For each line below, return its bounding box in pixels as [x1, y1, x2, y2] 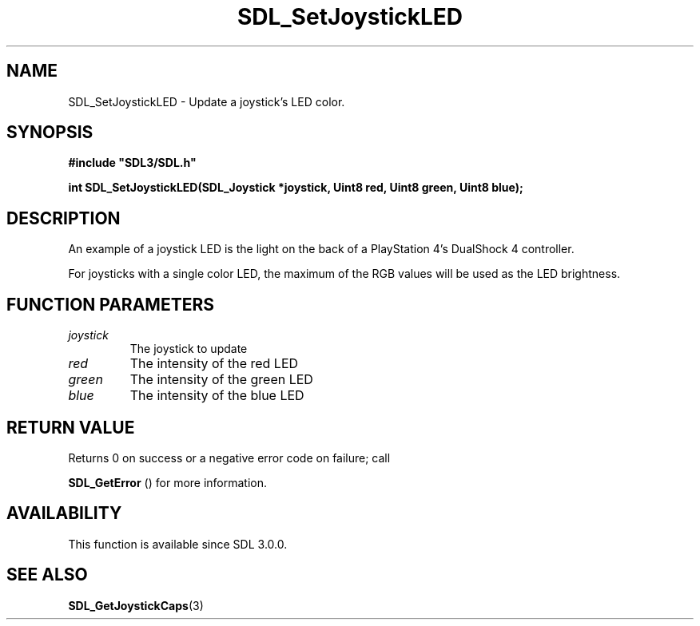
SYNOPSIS [6, 122, 93, 143]
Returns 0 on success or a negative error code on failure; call [68, 450, 391, 465]
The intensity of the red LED [129, 355, 299, 372]
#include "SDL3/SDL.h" [68, 156, 197, 170]
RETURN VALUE [6, 417, 135, 438]
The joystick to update [129, 342, 248, 356]
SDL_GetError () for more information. [68, 475, 268, 489]
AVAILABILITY [6, 503, 122, 524]
